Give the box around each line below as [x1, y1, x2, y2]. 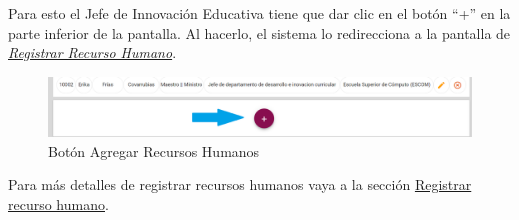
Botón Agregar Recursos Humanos [48, 140, 260, 161]
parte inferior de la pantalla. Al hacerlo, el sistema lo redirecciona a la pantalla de [8, 22, 511, 43]
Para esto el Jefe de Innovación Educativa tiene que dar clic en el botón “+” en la [8, 3, 511, 23]
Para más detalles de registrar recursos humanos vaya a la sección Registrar [8, 174, 472, 195]
